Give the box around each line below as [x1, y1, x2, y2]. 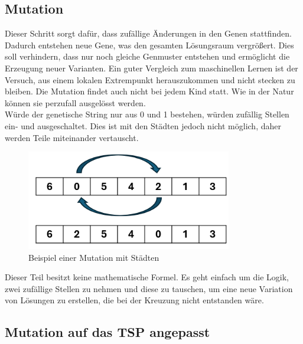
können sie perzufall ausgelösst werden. [5, 96, 146, 109]
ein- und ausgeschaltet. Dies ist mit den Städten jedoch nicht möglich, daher [5, 119, 281, 132]
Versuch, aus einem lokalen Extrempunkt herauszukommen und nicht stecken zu [5, 73, 295, 86]
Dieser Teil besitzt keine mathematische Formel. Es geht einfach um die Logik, [5, 271, 289, 283]
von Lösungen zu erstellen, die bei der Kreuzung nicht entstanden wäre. [5, 294, 264, 306]
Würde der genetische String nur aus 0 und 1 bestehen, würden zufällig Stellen [5, 108, 289, 120]
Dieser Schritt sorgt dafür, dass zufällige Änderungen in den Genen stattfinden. [5, 27, 292, 40]
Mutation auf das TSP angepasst [5, 323, 210, 341]
